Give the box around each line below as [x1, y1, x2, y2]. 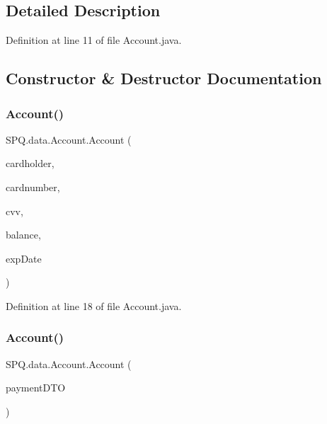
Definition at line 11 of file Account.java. [6, 33, 182, 47]
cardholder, [6, 156, 54, 171]
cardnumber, [6, 179, 60, 194]
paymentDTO [6, 380, 66, 395]
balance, [6, 227, 41, 242]
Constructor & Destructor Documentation [6, 67, 322, 89]
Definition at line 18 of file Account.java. [6, 298, 182, 313]
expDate [6, 251, 42, 265]
